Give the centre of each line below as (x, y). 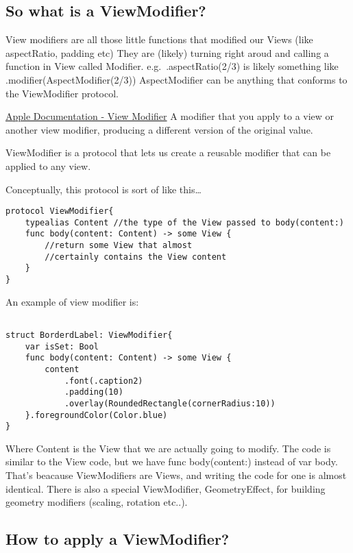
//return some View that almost (119, 246)
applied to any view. (48, 165)
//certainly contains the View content (136, 257)
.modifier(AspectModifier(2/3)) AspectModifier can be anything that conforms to (176, 79)
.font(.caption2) (104, 381)
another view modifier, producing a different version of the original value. (159, 129)
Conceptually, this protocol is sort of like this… (104, 189)
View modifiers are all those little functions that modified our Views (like (159, 39)
